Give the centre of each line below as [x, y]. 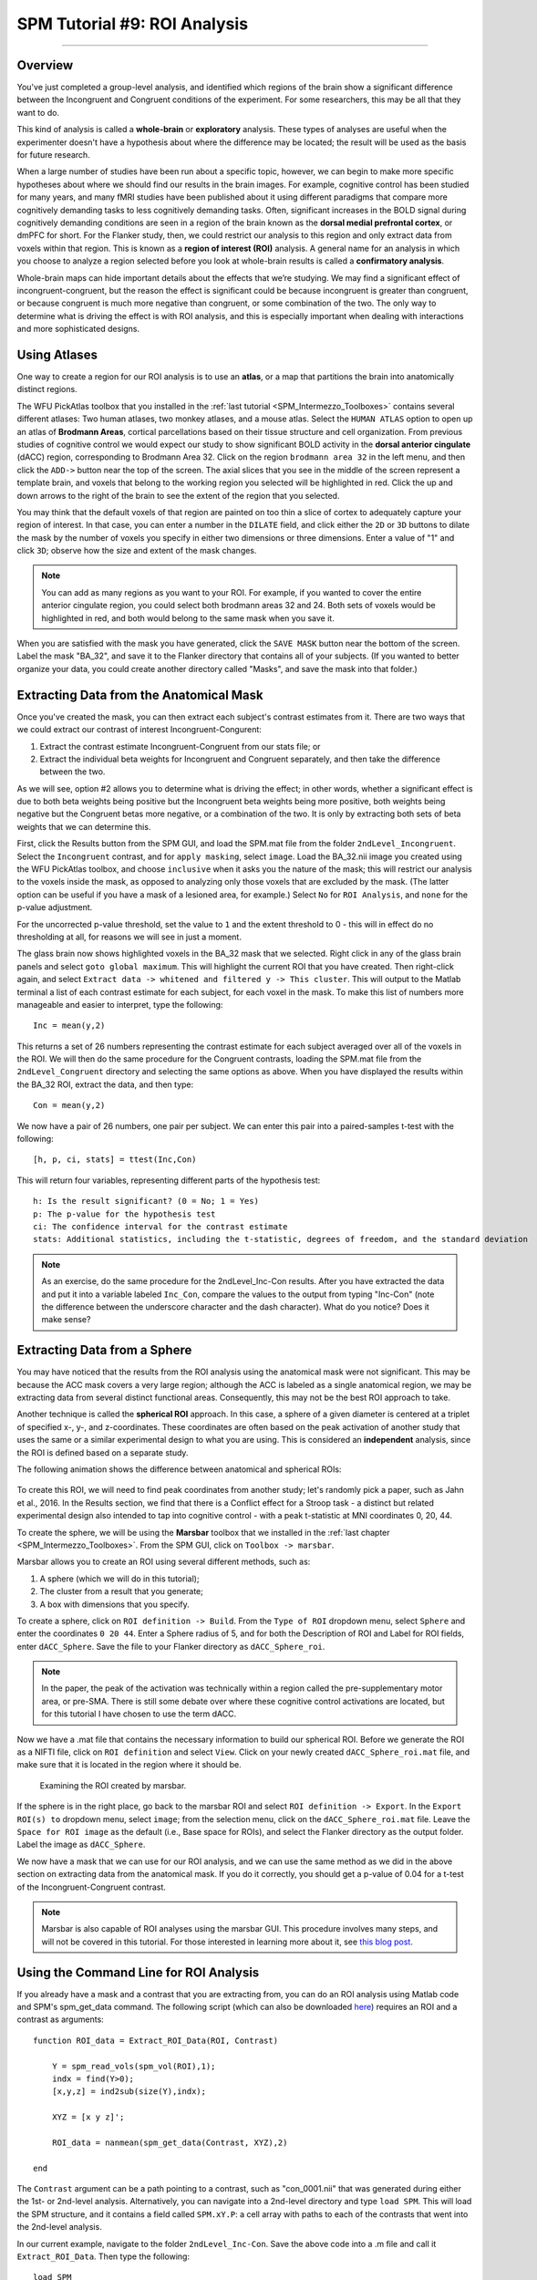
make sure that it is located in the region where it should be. [129, 1765]
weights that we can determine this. [84, 826]
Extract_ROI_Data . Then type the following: [103, 2256]
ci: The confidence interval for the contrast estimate [160, 1227]
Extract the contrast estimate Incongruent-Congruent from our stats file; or [180, 746]
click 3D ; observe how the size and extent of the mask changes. [137, 551]
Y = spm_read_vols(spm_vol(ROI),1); [134, 2066]
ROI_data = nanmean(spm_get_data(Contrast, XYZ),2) [170, 2142]
